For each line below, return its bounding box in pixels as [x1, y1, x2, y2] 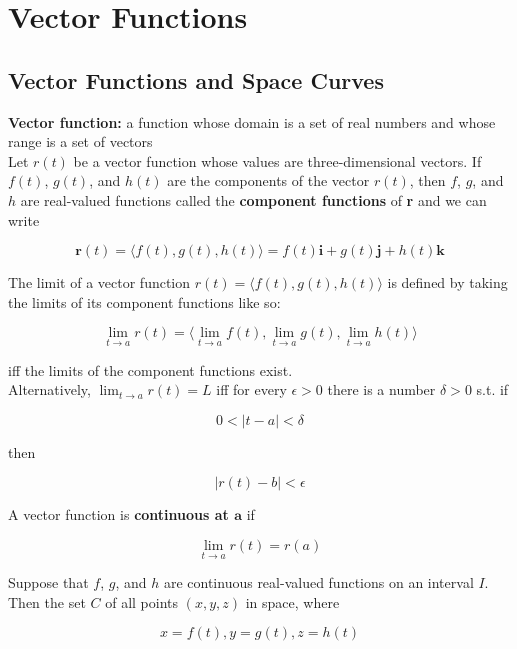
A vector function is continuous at [8, 504, 229, 525]
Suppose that [8, 572, 89, 593]
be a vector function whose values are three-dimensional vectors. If [73, 150, 482, 171]
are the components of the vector [167, 170, 370, 191]
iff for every [216, 379, 287, 400]
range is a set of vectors [8, 131, 153, 152]
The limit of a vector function [8, 272, 191, 293]
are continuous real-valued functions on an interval [163, 572, 474, 593]
